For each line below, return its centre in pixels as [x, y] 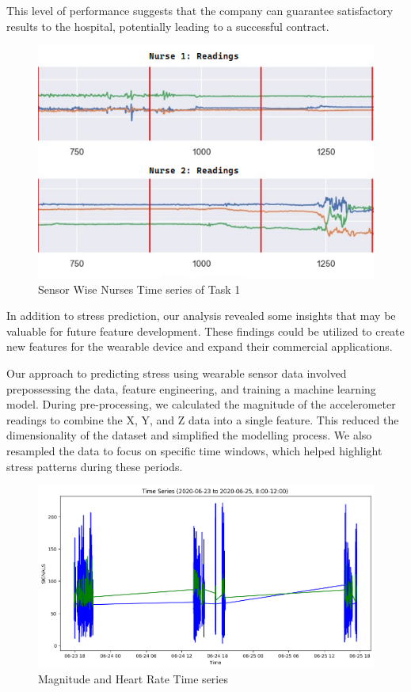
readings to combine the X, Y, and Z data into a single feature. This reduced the [203, 419]
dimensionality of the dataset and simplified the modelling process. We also [189, 435]
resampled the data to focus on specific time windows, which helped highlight [194, 450]
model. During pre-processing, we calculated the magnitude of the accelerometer [201, 404]
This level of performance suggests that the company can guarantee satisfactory [200, 10]
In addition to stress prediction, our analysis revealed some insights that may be [201, 316]
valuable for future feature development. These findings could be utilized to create [205, 331]
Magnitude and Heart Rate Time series [133, 679]
